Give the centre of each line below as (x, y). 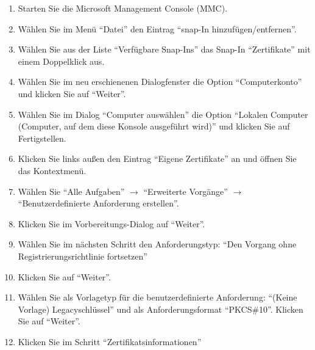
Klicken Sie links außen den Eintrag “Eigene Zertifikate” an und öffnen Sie (157, 159)
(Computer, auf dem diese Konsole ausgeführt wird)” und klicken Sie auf (154, 126)
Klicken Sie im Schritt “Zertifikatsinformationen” (110, 341)
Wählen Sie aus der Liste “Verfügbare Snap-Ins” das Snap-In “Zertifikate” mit (164, 49)
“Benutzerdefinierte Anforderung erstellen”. (98, 203)
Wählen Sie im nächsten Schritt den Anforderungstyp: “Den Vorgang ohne (157, 244)
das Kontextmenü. (52, 170)
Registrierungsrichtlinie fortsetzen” (83, 256)
